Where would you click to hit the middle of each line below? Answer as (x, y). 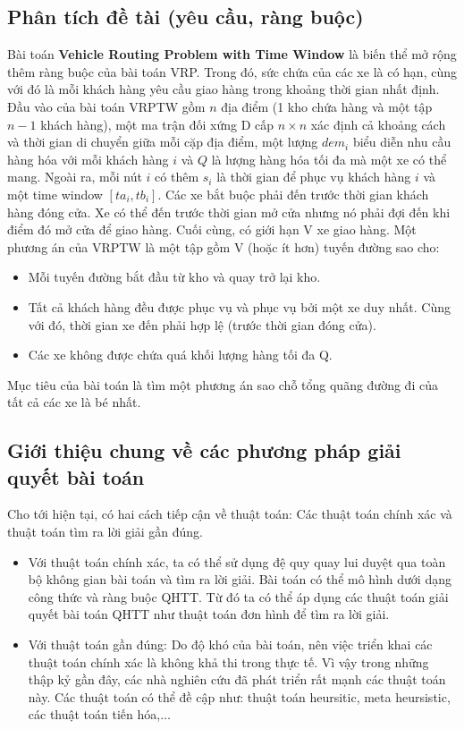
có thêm (177, 177)
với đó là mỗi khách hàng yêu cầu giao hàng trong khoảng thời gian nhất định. (224, 89)
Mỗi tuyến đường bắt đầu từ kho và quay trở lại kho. (174, 277)
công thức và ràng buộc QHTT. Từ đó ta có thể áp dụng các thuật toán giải (238, 596)
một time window (55, 194)
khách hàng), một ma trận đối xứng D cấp (157, 124)
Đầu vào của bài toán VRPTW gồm (106, 106)
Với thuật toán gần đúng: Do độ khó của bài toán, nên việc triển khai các (230, 644)
